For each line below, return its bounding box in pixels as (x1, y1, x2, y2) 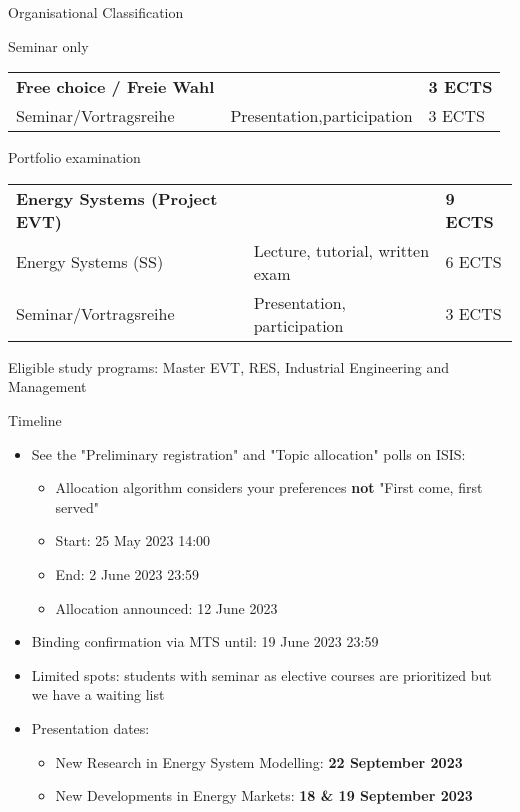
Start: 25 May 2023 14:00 (55, 530, 211, 551)
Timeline (8, 409, 62, 430)
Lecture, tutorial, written (253, 238, 430, 262)
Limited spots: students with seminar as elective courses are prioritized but (31, 664, 492, 685)
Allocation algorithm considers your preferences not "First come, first (55, 477, 483, 498)
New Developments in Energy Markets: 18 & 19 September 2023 (55, 785, 473, 806)
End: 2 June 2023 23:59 (55, 563, 200, 584)
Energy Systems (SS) (16, 250, 164, 274)
